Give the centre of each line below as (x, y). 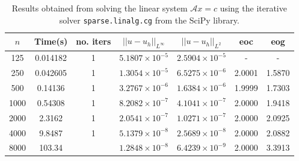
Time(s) (51, 41)
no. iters (94, 41)
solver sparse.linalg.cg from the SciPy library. (149, 20)
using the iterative (253, 8)
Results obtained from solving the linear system (100, 8)
